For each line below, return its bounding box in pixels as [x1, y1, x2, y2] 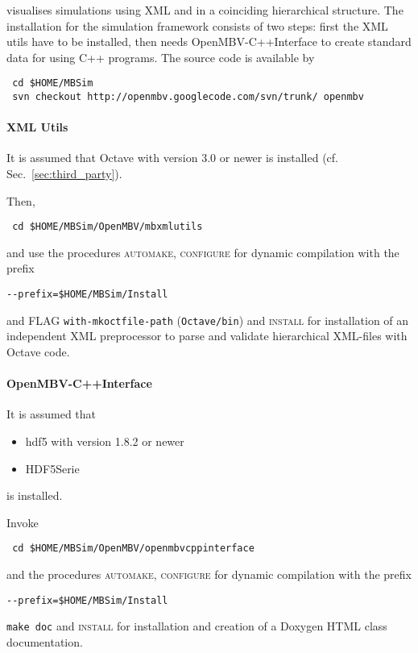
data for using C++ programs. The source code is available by [6, 48, 315, 65]
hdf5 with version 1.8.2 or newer [25, 432, 184, 449]
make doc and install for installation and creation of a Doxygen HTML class [6, 618, 387, 634]
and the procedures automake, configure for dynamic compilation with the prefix [6, 565, 412, 582]
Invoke [6, 514, 39, 530]
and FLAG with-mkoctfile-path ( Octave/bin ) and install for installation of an [6, 311, 409, 328]
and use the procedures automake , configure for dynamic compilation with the [6, 243, 399, 260]
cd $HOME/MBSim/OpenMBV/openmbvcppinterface [12, 543, 255, 555]
